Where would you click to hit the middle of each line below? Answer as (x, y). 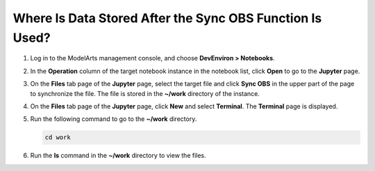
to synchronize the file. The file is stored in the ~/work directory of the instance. (145, 93)
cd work (58, 138)
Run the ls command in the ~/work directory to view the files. (118, 156)
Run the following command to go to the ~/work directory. (114, 119)
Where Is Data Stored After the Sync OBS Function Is (167, 18)
